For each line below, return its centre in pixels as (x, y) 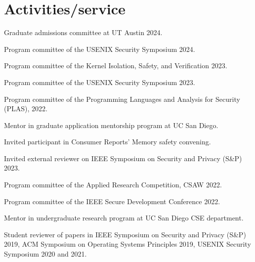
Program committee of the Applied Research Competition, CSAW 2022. (113, 185)
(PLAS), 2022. (26, 109)
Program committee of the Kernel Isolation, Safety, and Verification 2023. (116, 65)
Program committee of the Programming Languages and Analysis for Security (122, 99)
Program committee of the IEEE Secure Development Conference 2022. (112, 201)
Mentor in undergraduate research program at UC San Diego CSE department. (124, 218)
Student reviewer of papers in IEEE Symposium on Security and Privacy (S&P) (125, 234)
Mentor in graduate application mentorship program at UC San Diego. (111, 125)
